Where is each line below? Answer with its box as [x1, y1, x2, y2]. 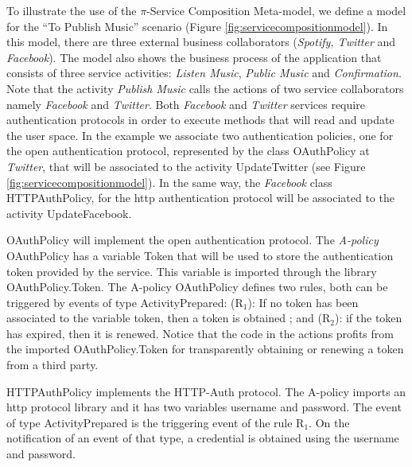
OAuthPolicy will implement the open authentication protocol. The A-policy [6, 232, 379, 248]
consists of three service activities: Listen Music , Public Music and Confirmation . [6, 64, 402, 81]
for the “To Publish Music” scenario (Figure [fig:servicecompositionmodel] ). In [6, 18, 388, 34]
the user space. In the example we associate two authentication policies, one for [6, 126, 394, 143]
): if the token [334, 309, 402, 326]
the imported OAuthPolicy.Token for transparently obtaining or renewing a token [6, 341, 404, 357]
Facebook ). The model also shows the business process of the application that [6, 49, 382, 65]
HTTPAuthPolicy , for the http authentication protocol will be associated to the [6, 189, 395, 206]
